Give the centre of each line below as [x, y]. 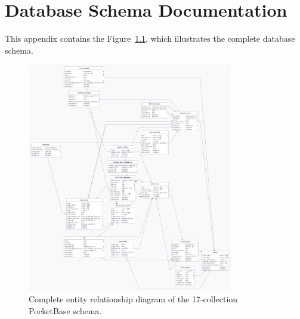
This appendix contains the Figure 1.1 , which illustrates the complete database [150, 38]
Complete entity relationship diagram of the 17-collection [133, 299]
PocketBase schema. [65, 311]
